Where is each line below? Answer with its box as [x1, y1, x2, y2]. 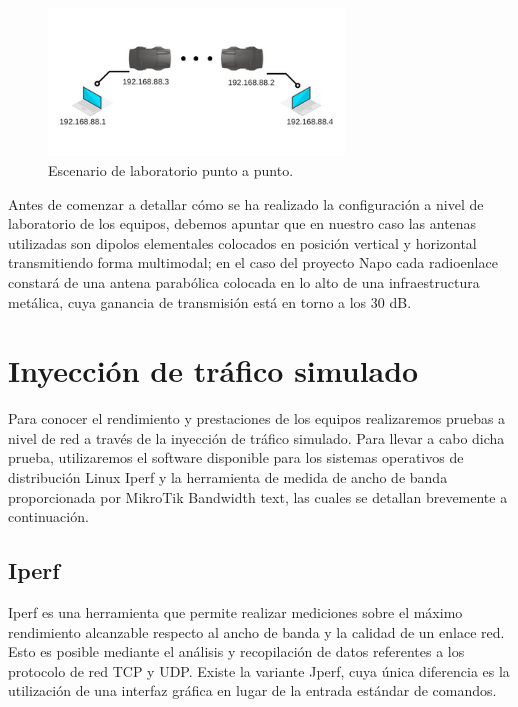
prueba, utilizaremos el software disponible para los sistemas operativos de [8, 447, 464, 468]
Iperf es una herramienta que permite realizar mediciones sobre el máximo [8, 602, 463, 623]
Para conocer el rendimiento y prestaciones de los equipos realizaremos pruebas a [8, 408, 506, 429]
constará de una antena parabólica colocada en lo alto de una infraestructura [8, 271, 480, 292]
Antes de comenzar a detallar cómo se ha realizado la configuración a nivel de [8, 193, 484, 214]
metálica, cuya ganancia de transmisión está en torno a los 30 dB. [8, 291, 412, 312]
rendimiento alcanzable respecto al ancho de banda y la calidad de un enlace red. [8, 621, 505, 642]
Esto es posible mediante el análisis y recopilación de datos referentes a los [8, 641, 465, 662]
